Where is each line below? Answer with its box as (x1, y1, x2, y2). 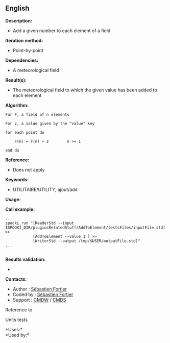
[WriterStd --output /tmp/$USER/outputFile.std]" (32, 238, 140, 243)
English (5, 4, 30, 13)
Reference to (5, 306, 33, 313)
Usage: (5, 196, 21, 202)
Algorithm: (5, 102, 29, 108)
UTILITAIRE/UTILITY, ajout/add (12, 186, 78, 192)
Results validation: (5, 256, 46, 262)
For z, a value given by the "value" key (5, 121, 95, 126)
